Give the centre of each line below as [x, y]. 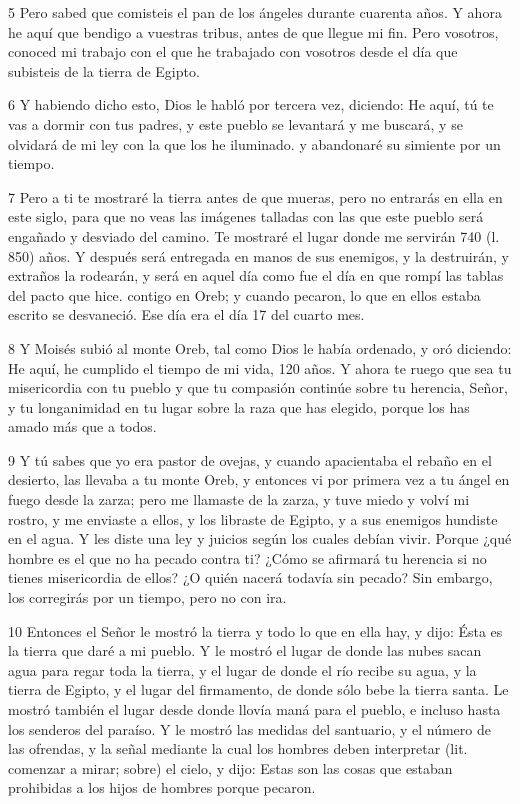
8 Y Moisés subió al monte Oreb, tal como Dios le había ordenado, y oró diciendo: [260, 347]
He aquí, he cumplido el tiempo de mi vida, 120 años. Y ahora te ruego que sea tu [260, 367]
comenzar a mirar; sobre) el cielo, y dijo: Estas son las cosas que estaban [230, 767]
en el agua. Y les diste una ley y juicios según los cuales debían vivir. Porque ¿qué [260, 538]
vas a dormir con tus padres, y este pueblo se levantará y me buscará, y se [235, 123]
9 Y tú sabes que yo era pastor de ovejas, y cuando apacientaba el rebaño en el [250, 459]
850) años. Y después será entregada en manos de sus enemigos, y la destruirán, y [258, 255]
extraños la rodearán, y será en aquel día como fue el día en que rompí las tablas [256, 275]
